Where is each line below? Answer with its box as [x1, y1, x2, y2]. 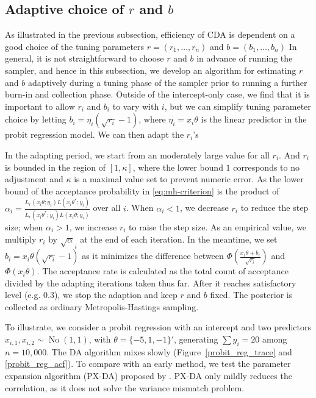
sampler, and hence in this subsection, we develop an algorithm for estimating [5, 63, 296, 76]
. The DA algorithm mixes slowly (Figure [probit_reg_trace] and [46, 345, 292, 358]
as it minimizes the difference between [82, 249, 224, 262]
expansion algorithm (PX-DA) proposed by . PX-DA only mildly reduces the [5, 369, 292, 382]
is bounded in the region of [5, 160, 106, 173]
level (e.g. [5, 288, 41, 301]
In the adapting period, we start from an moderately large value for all [5, 148, 270, 161]
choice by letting [5, 113, 66, 126]
